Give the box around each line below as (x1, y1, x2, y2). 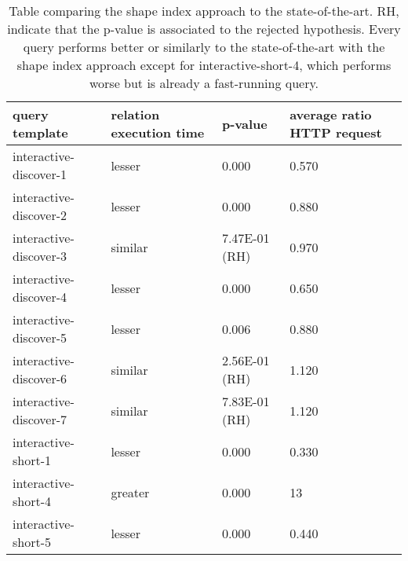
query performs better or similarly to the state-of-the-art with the (23, 38, 385, 56)
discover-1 (13, 165, 67, 183)
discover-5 (13, 328, 67, 346)
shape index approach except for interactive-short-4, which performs (16, 56, 392, 74)
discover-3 (13, 247, 67, 265)
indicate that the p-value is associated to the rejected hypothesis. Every (7, 20, 401, 38)
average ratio (290, 105, 372, 123)
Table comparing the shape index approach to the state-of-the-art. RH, (9, 2, 399, 20)
